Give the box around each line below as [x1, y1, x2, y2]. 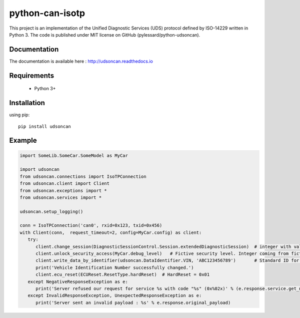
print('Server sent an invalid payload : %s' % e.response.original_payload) [35, 299, 231, 305]
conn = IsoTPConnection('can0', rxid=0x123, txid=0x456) [19, 223, 162, 228]
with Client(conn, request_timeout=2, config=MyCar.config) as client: [19, 229, 202, 235]
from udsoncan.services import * [19, 194, 102, 200]
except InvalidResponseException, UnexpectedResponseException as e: [27, 293, 202, 298]
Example [9, 136, 37, 145]
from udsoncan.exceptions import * [19, 188, 107, 193]
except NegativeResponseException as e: [27, 278, 128, 284]
